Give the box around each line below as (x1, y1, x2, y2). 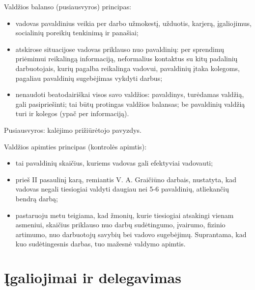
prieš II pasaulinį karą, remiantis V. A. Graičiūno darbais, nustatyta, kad (15, 174, 236, 184)
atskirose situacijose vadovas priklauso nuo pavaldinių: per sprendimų (15, 44, 225, 54)
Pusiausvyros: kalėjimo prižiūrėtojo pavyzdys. (4, 124, 142, 135)
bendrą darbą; (15, 193, 58, 203)
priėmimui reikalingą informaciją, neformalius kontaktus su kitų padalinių (15, 53, 238, 64)
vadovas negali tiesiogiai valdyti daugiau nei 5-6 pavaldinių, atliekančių (15, 184, 229, 194)
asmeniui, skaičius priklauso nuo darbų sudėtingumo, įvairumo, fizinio (15, 219, 226, 230)
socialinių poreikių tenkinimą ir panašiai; (15, 27, 139, 38)
